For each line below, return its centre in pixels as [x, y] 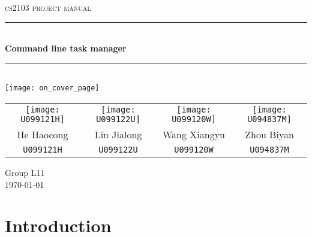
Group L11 [25, 173]
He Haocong [43, 135]
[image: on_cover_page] [52, 88]
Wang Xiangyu [194, 135]
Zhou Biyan [269, 135]
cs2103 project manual [48, 7]
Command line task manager [66, 48]
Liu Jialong [118, 135]
